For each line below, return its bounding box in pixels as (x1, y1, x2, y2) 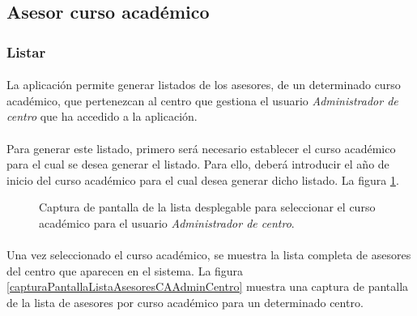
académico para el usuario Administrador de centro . (39, 214, 295, 231)
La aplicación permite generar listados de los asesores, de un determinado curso (6, 76, 401, 93)
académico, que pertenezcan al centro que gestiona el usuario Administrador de (6, 92, 398, 109)
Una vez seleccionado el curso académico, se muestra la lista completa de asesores (6, 246, 411, 263)
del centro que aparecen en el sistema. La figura (6, 262, 244, 279)
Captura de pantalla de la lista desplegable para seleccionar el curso (39, 199, 376, 216)
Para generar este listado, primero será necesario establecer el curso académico (6, 139, 396, 156)
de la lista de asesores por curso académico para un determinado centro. (6, 293, 364, 310)
